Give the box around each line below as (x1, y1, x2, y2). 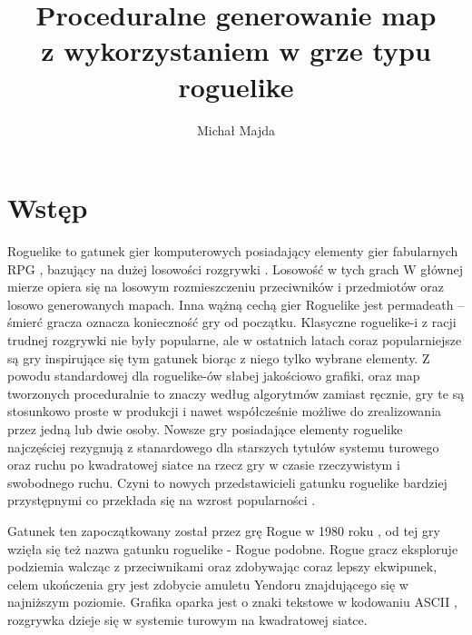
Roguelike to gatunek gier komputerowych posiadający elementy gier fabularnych (7, 242, 458, 261)
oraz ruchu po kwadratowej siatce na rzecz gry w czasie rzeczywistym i (7, 455, 400, 474)
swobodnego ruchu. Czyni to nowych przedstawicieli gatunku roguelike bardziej (7, 472, 447, 491)
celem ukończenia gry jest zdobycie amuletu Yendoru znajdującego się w (7, 574, 408, 593)
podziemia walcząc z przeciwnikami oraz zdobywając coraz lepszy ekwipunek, (7, 557, 438, 576)
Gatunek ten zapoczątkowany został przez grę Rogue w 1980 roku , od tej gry (7, 521, 440, 540)
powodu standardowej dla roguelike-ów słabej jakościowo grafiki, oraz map (7, 366, 420, 385)
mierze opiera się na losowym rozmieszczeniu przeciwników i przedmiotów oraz (7, 277, 445, 296)
